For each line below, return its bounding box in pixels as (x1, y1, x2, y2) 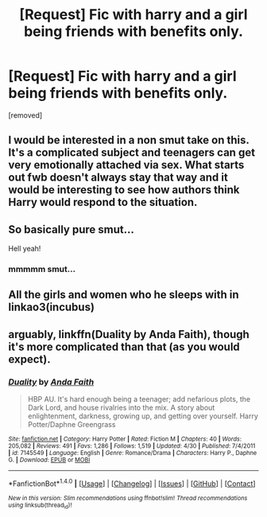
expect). (8, 352, 51, 366)
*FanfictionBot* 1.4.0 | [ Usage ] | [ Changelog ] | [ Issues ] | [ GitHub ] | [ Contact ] (8, 477, 256, 488)
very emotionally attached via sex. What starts (8, 158, 245, 172)
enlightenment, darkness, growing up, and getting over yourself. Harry (27, 411, 258, 421)
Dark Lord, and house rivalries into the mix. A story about (27, 403, 215, 413)
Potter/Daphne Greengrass (27, 420, 116, 430)
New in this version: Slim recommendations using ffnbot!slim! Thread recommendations (8, 494, 248, 502)
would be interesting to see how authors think (8, 183, 240, 196)
